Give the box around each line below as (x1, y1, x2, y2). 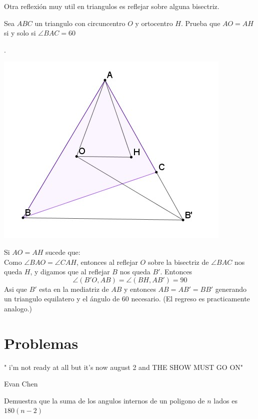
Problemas (4, 332, 78, 353)
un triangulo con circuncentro (34, 18, 125, 28)
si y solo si (4, 28, 36, 38)
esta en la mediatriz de (39, 283, 109, 294)
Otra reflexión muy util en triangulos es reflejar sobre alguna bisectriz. (4, 1, 219, 11)
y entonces (124, 283, 156, 294)
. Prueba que (180, 18, 220, 28)
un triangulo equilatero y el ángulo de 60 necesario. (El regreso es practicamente (4, 293, 250, 304)
